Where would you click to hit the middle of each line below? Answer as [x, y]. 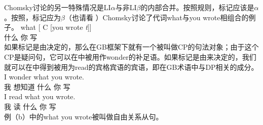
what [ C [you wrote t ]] [56, 27]
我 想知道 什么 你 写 [37, 86]
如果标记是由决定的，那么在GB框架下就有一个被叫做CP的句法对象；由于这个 [131, 47]
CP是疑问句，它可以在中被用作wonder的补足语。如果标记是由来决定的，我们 [130, 56]
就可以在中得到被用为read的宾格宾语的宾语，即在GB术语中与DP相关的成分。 [131, 67]
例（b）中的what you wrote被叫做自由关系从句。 [84, 116]
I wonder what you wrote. [44, 77]
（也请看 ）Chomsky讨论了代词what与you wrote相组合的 [157, 17]
